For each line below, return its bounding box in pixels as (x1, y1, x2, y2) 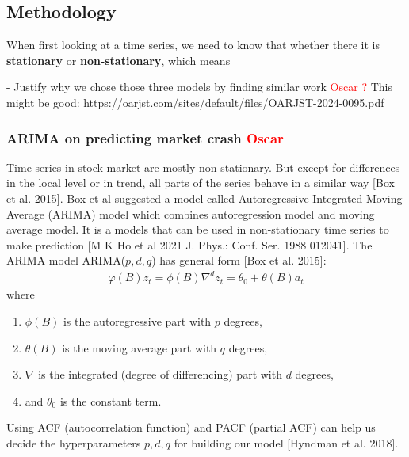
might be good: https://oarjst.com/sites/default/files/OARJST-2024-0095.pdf (6, 93, 384, 110)
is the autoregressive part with (63, 313, 212, 329)
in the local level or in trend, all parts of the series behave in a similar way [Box (6, 174, 395, 191)
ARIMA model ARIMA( (6, 252, 126, 268)
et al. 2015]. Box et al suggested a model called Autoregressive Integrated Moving (6, 189, 403, 206)
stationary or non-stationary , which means (6, 51, 231, 68)
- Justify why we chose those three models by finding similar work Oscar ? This (6, 78, 392, 95)
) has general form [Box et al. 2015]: (151, 252, 327, 268)
